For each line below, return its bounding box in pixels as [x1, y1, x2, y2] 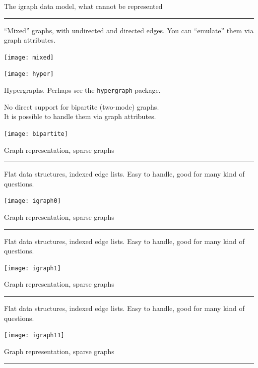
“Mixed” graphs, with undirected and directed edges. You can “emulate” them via [4, 25, 254, 35]
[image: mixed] [4, 54, 54, 61]
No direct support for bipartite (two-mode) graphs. [4, 101, 159, 112]
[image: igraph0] [4, 197, 61, 205]
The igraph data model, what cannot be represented [4, 1, 163, 11]
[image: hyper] [4, 70, 54, 78]
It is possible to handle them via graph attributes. [4, 111, 156, 122]
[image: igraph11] [4, 332, 64, 339]
